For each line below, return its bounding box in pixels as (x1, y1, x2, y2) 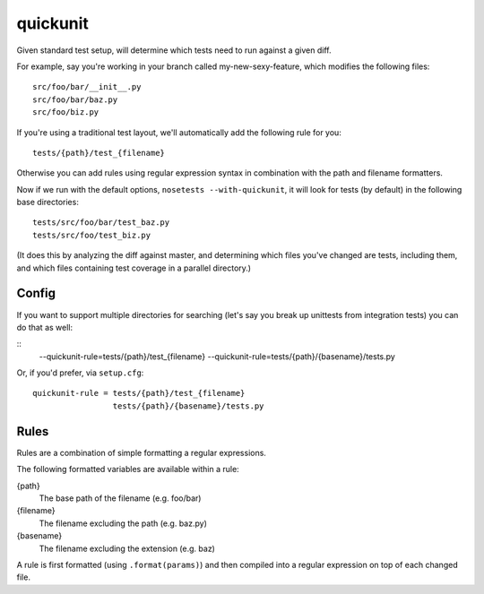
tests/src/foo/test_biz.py (32, 229, 151, 240)
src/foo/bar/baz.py (32, 94, 118, 105)
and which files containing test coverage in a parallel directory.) (16, 263, 251, 273)
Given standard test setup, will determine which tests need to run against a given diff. (16, 45, 332, 56)
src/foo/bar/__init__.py (32, 82, 142, 92)
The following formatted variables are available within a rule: (16, 464, 239, 475)
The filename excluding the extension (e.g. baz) (39, 543, 215, 554)
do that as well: (16, 322, 73, 332)
